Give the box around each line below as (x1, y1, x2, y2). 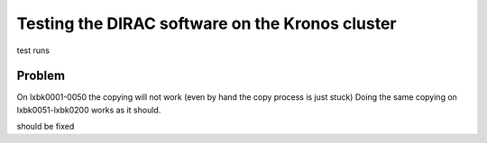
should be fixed (16, 121, 75, 132)
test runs (16, 45, 50, 56)
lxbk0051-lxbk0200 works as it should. (16, 104, 161, 115)
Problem (16, 68, 66, 84)
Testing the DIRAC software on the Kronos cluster (16, 13, 397, 33)
